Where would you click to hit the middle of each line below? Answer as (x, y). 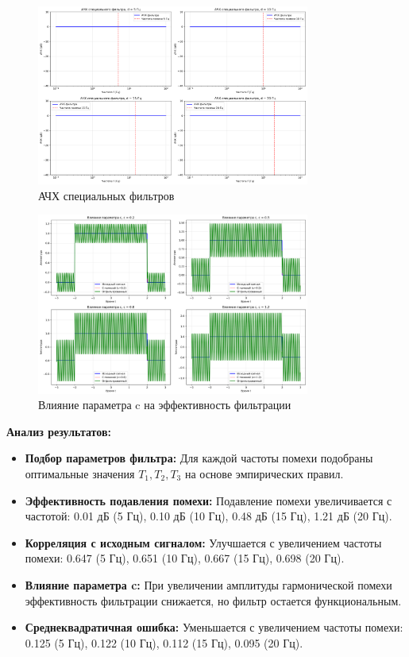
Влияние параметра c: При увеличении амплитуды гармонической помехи (208, 585)
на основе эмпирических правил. (264, 474)
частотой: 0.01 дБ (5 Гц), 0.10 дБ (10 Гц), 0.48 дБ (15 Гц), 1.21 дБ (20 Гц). (208, 516)
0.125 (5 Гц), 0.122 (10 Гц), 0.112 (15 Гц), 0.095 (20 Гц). (164, 642)
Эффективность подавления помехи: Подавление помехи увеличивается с (208, 500)
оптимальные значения (80, 474)
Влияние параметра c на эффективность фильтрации (165, 405)
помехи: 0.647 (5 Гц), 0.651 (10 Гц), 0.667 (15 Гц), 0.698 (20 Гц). (185, 558)
